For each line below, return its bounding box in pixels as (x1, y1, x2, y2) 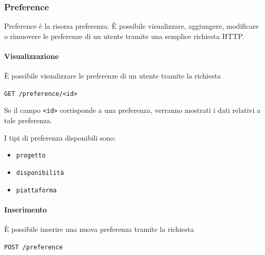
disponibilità (16, 169, 64, 176)
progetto (16, 152, 46, 160)
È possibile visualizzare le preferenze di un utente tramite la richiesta (4, 70, 221, 81)
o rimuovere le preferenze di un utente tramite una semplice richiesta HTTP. (4, 30, 245, 41)
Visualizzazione (4, 51, 59, 61)
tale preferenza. (4, 115, 52, 126)
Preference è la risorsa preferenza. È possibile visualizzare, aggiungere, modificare (4, 21, 259, 31)
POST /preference (4, 243, 63, 251)
